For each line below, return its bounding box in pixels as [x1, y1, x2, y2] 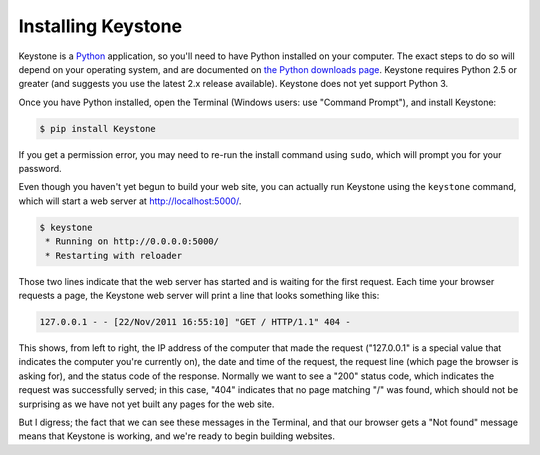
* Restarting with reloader [45, 250, 183, 261]
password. [18, 163, 62, 175]
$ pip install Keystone [39, 123, 157, 134]
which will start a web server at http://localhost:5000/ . [18, 195, 242, 207]
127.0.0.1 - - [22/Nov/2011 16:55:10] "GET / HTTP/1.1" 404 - [39, 316, 351, 327]
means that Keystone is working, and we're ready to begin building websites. [18, 430, 335, 442]
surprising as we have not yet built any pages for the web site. [18, 398, 275, 410]
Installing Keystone [18, 15, 183, 37]
